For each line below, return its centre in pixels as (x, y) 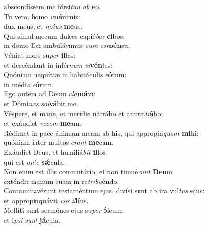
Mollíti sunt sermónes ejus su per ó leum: (64, 210)
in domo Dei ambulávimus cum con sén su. (67, 45)
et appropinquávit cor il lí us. (46, 200)
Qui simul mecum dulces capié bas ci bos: (65, 35)
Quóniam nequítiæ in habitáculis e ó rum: (65, 74)
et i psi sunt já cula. (32, 220)
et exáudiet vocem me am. (43, 123)
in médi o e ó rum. (29, 84)
